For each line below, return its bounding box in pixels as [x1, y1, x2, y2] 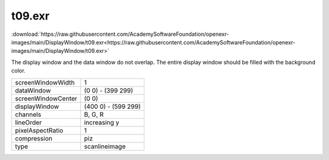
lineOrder [15, 118, 42, 127]
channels [15, 110, 41, 119]
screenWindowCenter [15, 94, 77, 103]
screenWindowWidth [15, 78, 76, 86]
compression [15, 134, 53, 142]
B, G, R [84, 110, 104, 119]
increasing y [84, 118, 119, 127]
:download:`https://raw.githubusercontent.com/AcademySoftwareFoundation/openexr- [11, 30, 230, 38]
